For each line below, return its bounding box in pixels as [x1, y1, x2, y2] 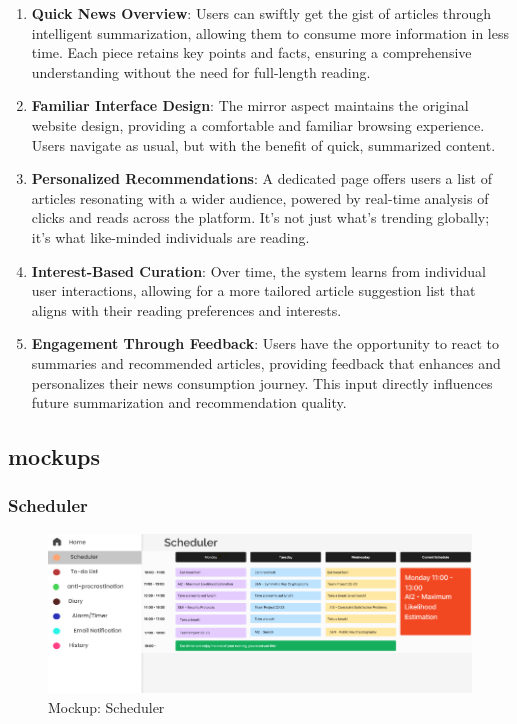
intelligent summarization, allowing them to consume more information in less [31, 22, 509, 43]
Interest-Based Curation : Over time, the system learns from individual [31, 260, 486, 281]
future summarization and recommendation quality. [31, 392, 347, 413]
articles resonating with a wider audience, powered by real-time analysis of [31, 187, 489, 208]
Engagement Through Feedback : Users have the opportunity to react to [31, 333, 500, 354]
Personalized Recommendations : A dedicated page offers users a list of [31, 168, 492, 189]
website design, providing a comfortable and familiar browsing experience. [31, 114, 485, 135]
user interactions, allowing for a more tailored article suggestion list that [31, 280, 476, 301]
